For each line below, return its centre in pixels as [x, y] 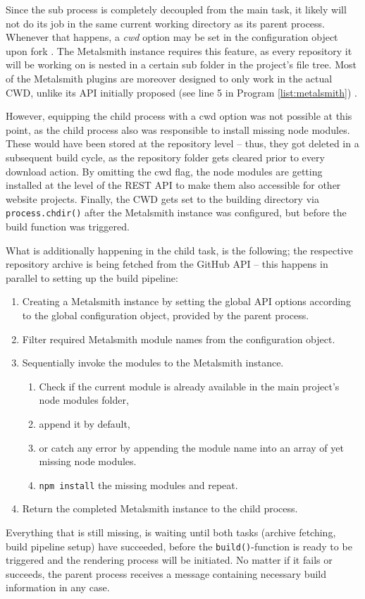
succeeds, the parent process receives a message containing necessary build [166, 573]
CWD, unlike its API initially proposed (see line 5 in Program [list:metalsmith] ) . [181, 92]
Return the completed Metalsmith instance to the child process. [160, 508]
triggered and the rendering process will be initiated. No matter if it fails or [169, 560]
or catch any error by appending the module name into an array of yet [191, 447]
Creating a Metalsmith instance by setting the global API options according [186, 301]
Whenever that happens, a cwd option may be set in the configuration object [172, 37]
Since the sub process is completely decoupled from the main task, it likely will [176, 9]
